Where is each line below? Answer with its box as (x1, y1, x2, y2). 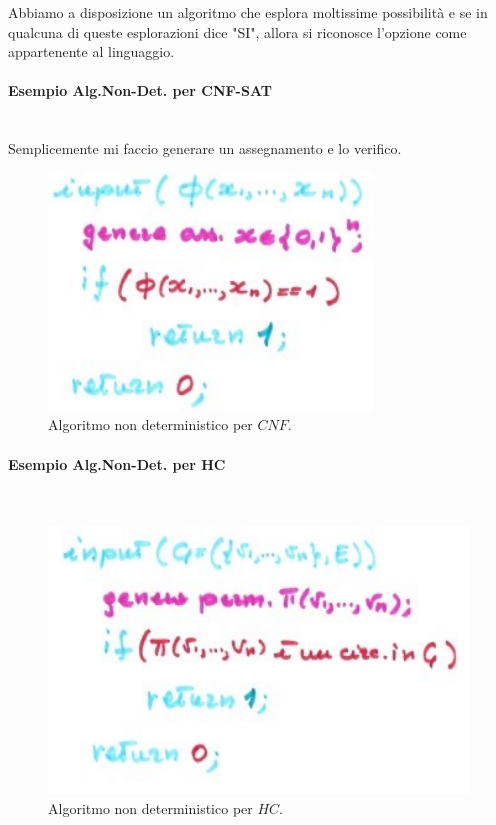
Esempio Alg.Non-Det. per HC (8, 453, 226, 474)
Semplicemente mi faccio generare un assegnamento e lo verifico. (8, 138, 402, 159)
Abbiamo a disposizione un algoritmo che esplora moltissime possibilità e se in (8, 2, 488, 22)
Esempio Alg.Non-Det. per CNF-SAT (8, 80, 272, 101)
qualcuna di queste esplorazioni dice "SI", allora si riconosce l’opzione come (8, 21, 467, 42)
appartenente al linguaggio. (8, 41, 175, 62)
